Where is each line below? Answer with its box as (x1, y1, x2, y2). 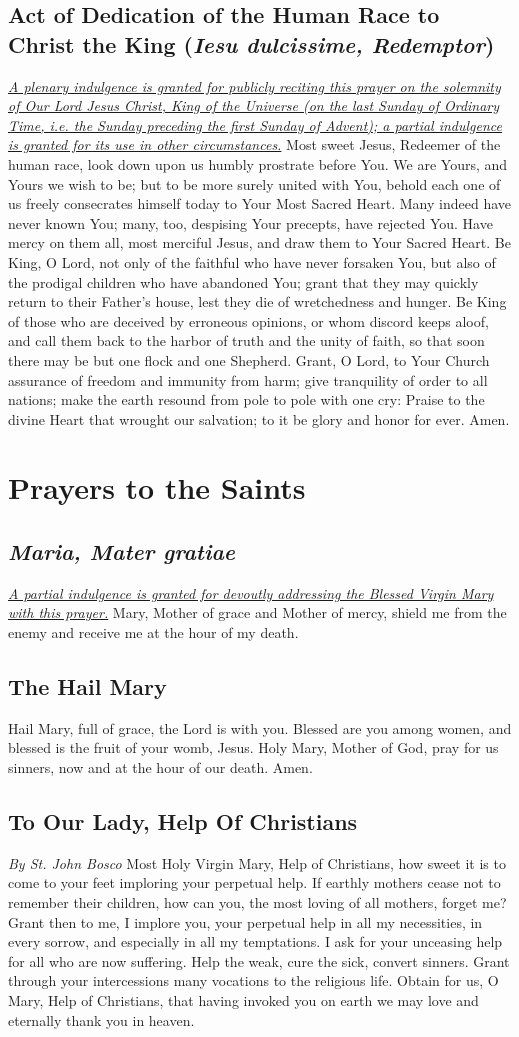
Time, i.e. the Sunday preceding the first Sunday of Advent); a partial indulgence (8, 114, 503, 135)
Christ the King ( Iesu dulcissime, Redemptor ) (8, 28, 495, 59)
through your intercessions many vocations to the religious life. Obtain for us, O (8, 970, 499, 991)
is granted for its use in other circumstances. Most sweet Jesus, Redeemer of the (8, 134, 501, 155)
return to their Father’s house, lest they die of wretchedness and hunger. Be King (8, 291, 507, 312)
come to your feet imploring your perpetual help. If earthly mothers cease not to (8, 872, 501, 893)
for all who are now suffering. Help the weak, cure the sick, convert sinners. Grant (8, 950, 510, 971)
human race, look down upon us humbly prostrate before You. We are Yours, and (8, 153, 508, 174)
